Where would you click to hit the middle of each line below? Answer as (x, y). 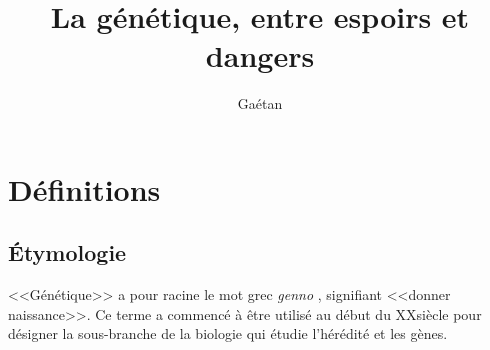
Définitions (84, 188)
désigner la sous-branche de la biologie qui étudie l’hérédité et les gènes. (228, 333)
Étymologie (67, 252)
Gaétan (260, 103)
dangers (260, 55)
